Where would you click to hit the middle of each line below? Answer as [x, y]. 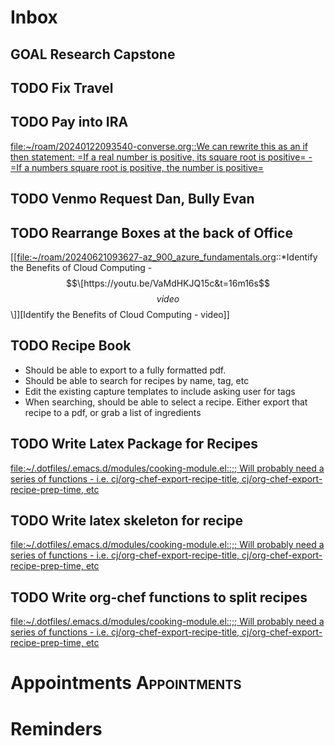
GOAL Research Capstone [93, 54]
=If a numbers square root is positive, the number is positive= [137, 167]
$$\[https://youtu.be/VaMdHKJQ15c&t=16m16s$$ [168, 283]
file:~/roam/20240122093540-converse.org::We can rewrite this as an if [159, 146]
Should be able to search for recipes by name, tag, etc [137, 380]
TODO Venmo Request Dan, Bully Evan [132, 199]
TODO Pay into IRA [69, 122]
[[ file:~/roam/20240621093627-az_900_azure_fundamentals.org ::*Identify [164, 257]
